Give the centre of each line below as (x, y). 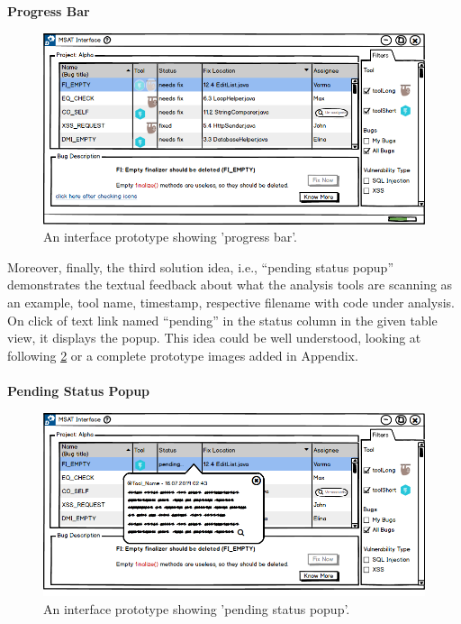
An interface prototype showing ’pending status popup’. (197, 609)
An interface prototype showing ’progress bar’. (171, 237)
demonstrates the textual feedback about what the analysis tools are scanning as (230, 284)
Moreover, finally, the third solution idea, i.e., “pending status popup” (200, 266)
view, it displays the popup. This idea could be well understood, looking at (214, 338)
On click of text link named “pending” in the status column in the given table (222, 320)
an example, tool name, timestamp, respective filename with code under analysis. (231, 302)
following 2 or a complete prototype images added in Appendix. (183, 355)
